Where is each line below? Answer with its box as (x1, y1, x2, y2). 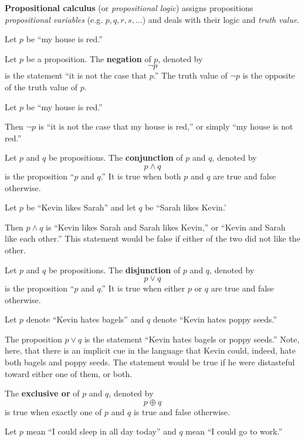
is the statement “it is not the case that (5, 69, 147, 82)
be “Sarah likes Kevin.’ (145, 201, 226, 213)
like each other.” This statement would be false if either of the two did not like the (5, 232, 300, 245)
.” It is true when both (100, 169, 181, 182)
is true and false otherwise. (133, 405, 230, 418)
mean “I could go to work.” (185, 425, 283, 437)
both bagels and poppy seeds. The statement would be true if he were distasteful (5, 356, 295, 368)
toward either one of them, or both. (5, 367, 133, 379)
